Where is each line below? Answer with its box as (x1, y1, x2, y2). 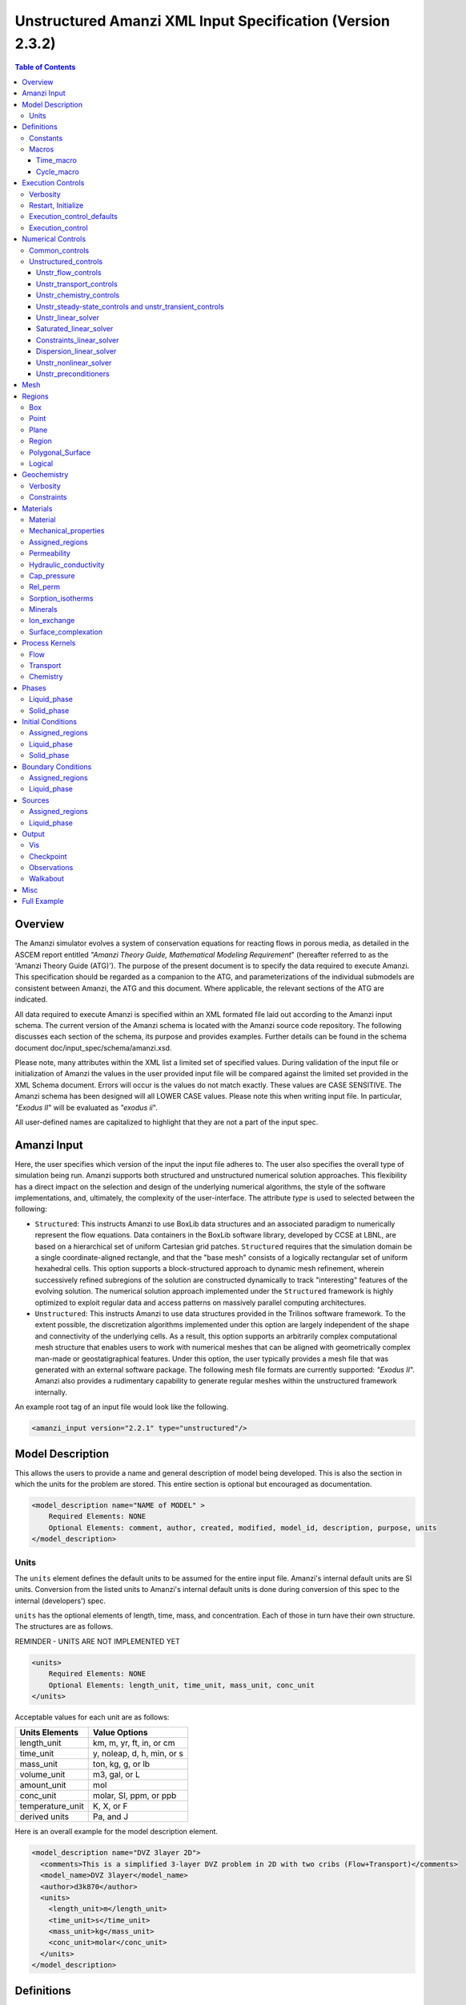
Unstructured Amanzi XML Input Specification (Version (14, 12, 390, 30)
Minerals (29, 605, 58, 614)
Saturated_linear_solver (36, 324, 114, 334)
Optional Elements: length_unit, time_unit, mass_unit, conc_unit (48, 1680, 315, 1690)
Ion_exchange (29, 616, 75, 626)
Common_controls (29, 245, 90, 255)
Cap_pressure (29, 570, 75, 581)
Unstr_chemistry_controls (36, 290, 120, 300)
